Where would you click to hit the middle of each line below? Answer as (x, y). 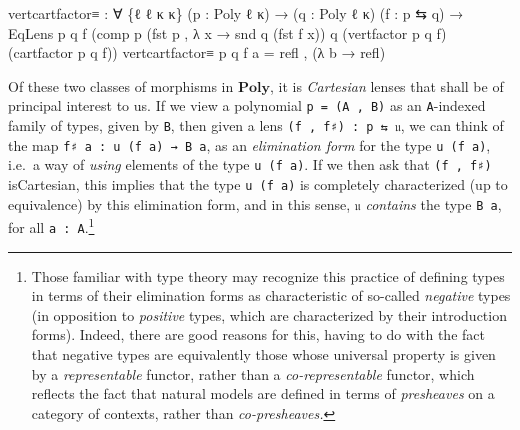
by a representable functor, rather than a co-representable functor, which (253, 373)
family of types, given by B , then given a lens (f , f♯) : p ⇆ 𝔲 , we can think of (256, 125)
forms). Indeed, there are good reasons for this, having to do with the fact (258, 334)
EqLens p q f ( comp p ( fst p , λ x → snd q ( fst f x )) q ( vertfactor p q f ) (227, 32)
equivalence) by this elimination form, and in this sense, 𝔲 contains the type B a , (255, 203)
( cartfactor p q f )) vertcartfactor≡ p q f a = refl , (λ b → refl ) (197, 52)
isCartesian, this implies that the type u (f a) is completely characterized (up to (258, 184)
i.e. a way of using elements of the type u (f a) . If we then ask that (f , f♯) (250, 164)
